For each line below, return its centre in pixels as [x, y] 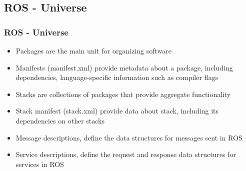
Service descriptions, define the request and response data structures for [126, 154]
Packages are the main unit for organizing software [94, 50]
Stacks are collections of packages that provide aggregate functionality [123, 94]
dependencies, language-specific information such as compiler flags [117, 77]
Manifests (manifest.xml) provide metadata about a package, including [124, 67]
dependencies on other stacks [60, 120]
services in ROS [40, 164]
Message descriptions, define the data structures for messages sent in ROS [129, 137]
